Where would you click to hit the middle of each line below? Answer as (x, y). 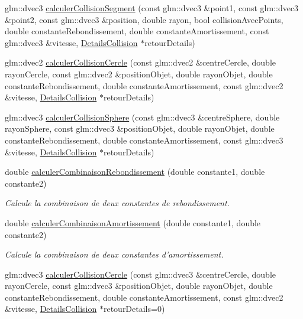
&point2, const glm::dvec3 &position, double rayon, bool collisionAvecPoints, (144, 19)
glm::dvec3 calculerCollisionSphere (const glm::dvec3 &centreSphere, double (142, 117)
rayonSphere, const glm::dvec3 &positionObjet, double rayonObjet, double (140, 128)
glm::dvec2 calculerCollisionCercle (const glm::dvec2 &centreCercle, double (141, 62)
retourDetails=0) (134, 309)
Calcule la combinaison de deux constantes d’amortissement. (114, 254)
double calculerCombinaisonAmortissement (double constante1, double (133, 222)
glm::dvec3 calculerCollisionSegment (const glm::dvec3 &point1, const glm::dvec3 (152, 8)
